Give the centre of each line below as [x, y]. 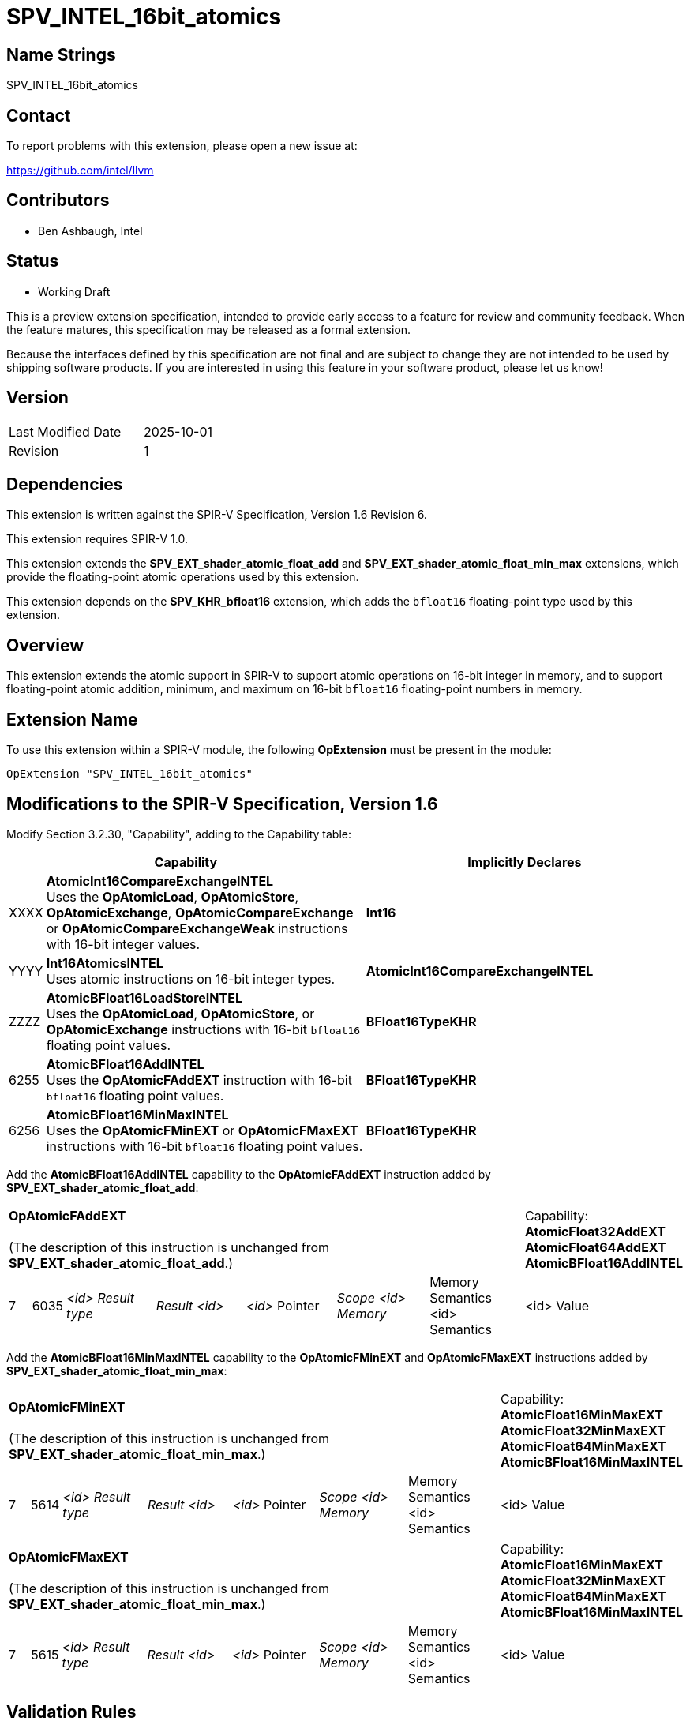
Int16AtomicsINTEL [105, 963]
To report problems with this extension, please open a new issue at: [182, 146]
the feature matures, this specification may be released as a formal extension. [209, 329]
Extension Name [72, 719]
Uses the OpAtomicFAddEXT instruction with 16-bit [199, 1080]
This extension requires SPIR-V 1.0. [97, 539]
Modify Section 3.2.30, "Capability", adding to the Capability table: [179, 834]
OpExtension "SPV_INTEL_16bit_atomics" [129, 774]
